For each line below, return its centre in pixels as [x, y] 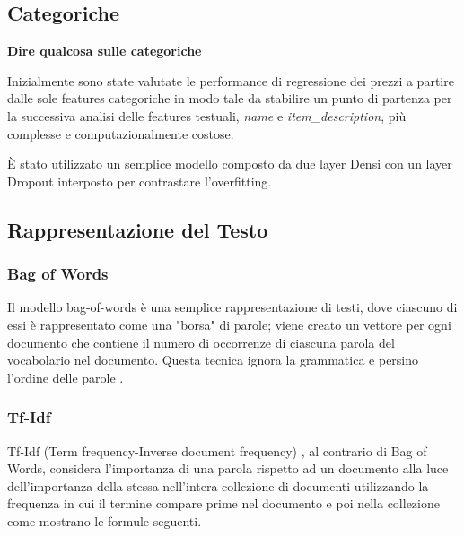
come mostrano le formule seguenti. [105, 520]
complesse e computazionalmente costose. [121, 133]
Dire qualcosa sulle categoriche [105, 51]
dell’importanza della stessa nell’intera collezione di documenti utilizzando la [218, 485]
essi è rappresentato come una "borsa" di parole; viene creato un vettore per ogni [229, 324]
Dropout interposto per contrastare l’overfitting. [140, 181]
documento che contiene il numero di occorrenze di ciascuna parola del [201, 342]
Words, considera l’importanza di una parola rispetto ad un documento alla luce [228, 468]
